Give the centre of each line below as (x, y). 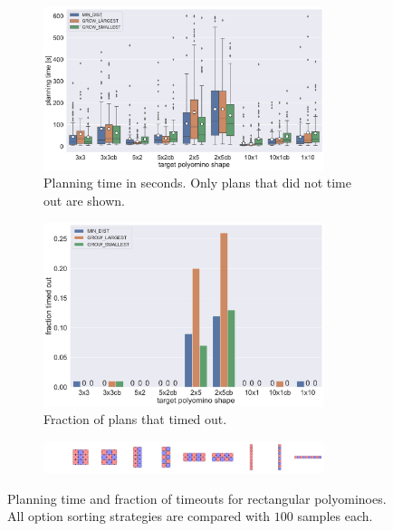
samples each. (335, 516)
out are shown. (84, 201)
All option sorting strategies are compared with (139, 516)
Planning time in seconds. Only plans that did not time (197, 183)
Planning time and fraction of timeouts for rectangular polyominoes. (197, 498)
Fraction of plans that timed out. (135, 419)
